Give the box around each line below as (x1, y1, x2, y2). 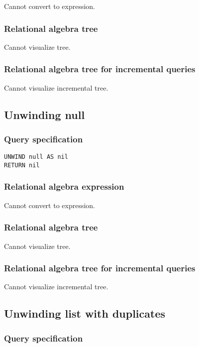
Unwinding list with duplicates (4, 306, 166, 321)
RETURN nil (4, 161, 40, 169)
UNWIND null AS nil (4, 153, 68, 161)
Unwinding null (4, 107, 85, 122)
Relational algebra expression (4, 180, 124, 193)
